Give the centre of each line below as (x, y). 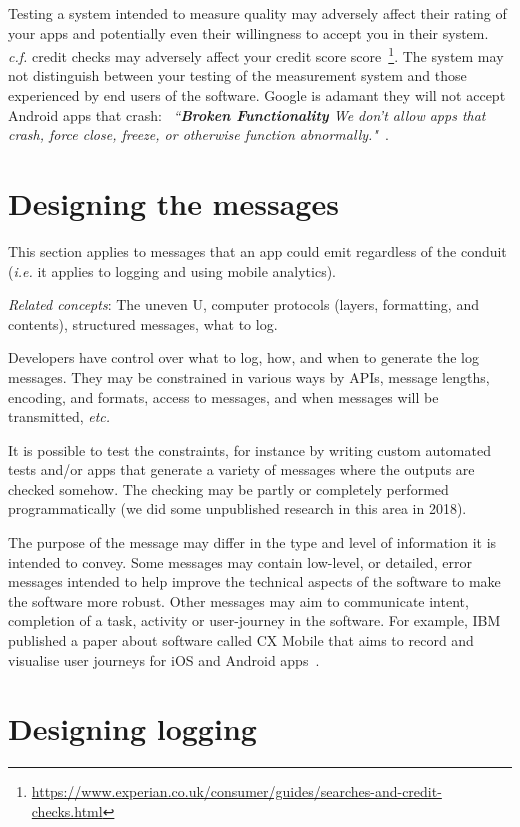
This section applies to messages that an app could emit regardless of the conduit (257, 250)
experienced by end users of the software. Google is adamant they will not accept (257, 95)
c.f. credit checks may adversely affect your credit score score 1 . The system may (256, 54)
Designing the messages (173, 203)
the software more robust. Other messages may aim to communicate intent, (238, 600)
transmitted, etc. (59, 416)
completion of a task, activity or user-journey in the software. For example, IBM (254, 620)
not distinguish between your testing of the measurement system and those (237, 75)
